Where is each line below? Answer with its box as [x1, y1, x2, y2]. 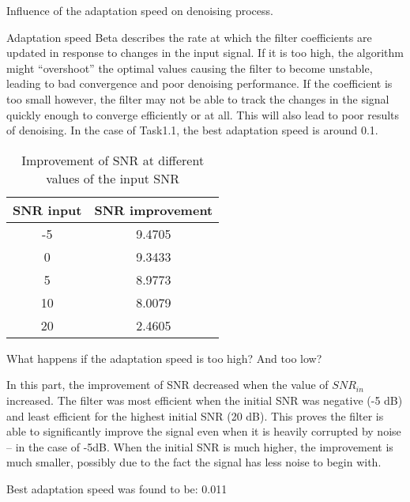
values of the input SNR [46, 168, 180, 187]
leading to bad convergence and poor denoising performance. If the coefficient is [6, 75, 393, 92]
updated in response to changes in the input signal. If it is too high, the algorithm [6, 44, 404, 61]
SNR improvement [94, 200, 213, 219]
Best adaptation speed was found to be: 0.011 [6, 480, 228, 496]
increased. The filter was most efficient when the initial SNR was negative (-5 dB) [6, 391, 403, 408]
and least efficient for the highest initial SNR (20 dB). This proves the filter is [6, 407, 384, 424]
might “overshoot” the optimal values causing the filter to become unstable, [6, 59, 373, 76]
